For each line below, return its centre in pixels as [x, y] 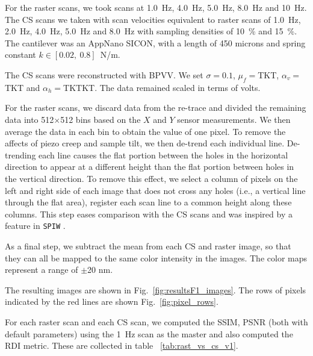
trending [20, 155]
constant [20, 55]
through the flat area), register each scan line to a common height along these [148, 202]
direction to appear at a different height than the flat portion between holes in [150, 167]
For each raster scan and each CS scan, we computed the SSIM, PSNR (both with [156, 321]
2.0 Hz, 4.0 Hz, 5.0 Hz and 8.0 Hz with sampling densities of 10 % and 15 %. [151, 31]
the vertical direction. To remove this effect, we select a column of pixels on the [151, 178]
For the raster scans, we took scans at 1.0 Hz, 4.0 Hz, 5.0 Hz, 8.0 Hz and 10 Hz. [156, 7]
